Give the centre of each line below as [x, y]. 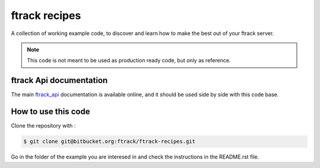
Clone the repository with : [44, 126]
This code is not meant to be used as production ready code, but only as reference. [129, 61]
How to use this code [50, 112]
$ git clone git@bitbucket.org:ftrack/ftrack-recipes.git [109, 142]
